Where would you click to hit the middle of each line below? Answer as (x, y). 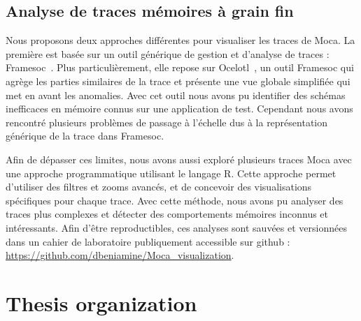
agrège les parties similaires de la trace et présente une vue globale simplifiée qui (178, 81)
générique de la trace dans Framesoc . (85, 136)
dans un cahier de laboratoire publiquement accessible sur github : (148, 241)
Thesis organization (101, 303)
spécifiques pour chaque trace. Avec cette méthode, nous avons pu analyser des (175, 200)
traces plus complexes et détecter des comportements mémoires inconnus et (167, 214)
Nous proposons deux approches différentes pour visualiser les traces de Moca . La (180, 40)
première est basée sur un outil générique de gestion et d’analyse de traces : (168, 53)
